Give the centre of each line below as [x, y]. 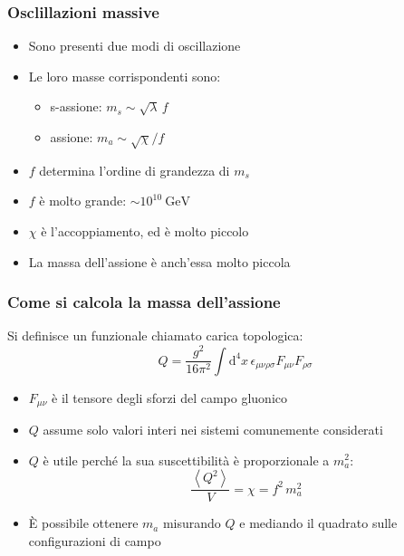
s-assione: [76, 106]
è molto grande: [83, 201]
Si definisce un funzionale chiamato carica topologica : [155, 336]
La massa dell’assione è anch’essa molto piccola [159, 261]
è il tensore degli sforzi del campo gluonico [170, 397]
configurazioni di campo [95, 540]
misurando [192, 523]
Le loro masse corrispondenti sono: [125, 76]
